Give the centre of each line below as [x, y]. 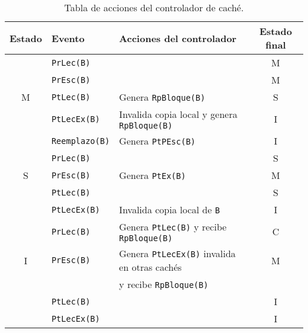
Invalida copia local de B [170, 209]
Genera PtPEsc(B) [158, 141]
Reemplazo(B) [81, 141]
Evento [68, 38]
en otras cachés [150, 267]
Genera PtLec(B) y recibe [173, 227]
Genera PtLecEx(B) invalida [177, 253]
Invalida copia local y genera [178, 114]
